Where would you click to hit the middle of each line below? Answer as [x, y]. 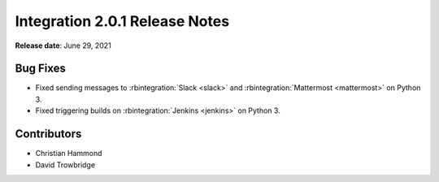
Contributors [48, 134]
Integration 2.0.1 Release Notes [122, 21]
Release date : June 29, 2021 [63, 45]
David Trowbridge [65, 165]
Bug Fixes [41, 69]
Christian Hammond [69, 154]
